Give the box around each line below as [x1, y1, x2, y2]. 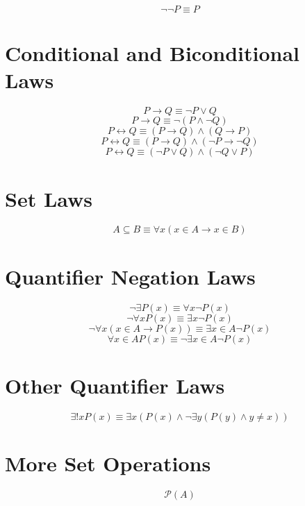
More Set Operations [5, 448, 211, 477]
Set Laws [5, 184, 93, 212]
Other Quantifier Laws [5, 371, 225, 399]
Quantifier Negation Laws [5, 262, 256, 290]
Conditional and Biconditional [5, 39, 299, 67]
